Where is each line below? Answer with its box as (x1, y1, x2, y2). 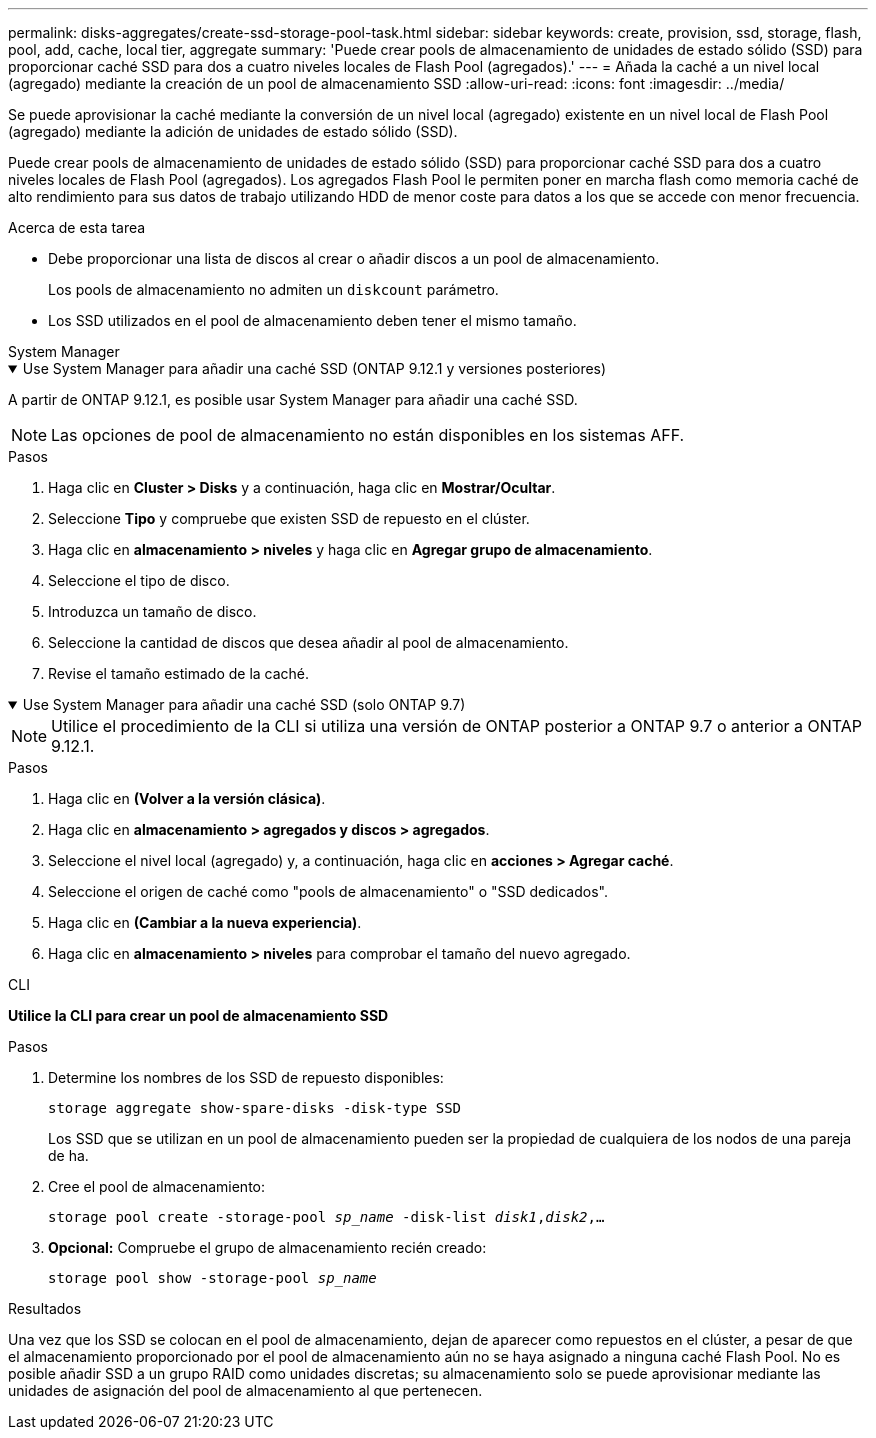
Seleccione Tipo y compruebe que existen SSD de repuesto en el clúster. (48, 510, 530, 527)
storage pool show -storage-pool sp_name (48, 1270, 377, 1286)
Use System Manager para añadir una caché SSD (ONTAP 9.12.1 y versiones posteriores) (22, 360, 607, 377)
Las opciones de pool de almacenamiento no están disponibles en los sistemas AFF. (51, 425, 685, 445)
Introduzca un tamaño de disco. (48, 603, 257, 620)
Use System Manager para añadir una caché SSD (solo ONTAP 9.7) (22, 696, 466, 713)
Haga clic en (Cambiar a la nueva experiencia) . (48, 914, 362, 931)
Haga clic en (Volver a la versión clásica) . (48, 790, 326, 807)
